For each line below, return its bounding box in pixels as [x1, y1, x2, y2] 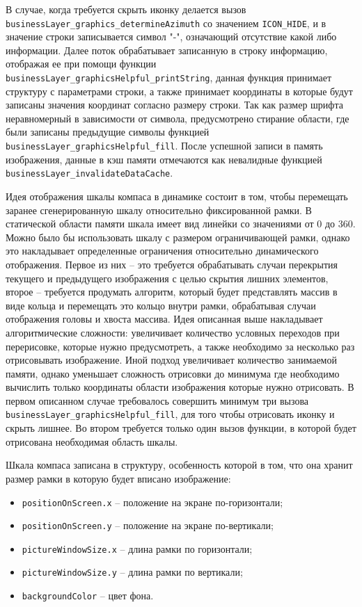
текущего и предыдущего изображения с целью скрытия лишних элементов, [6, 270, 329, 285]
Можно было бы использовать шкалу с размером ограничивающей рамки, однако [6, 229, 350, 244]
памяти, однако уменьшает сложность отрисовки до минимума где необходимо [6, 366, 340, 380]
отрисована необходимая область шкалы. [6, 434, 178, 448]
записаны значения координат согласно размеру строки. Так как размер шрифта [6, 97, 343, 112]
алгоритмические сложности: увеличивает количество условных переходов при [6, 325, 340, 339]
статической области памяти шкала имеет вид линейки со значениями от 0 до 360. [6, 216, 356, 231]
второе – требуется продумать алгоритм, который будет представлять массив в [6, 284, 338, 299]
